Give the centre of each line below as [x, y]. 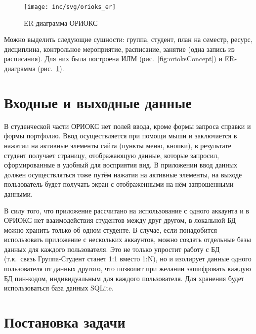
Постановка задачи [65, 322]
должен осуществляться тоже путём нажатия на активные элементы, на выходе [123, 174]
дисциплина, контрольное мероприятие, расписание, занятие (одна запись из [119, 49]
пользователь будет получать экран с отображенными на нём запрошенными [119, 184]
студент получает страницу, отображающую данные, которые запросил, [112, 155]
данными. [18, 193]
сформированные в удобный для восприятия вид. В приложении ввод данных [121, 165]
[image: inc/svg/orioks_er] [70, 7]
